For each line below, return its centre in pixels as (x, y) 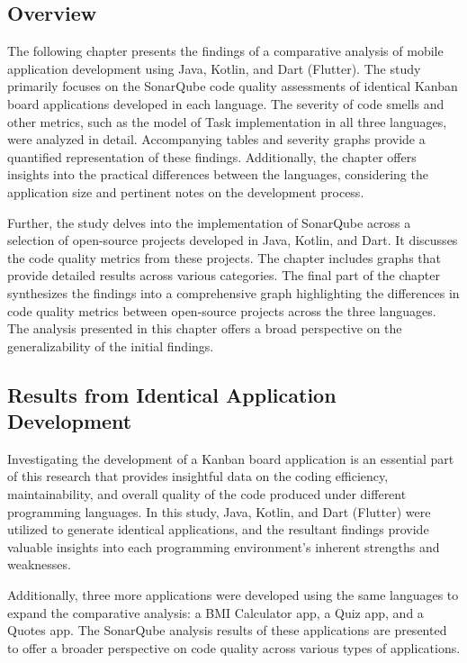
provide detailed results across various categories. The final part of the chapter (224, 275)
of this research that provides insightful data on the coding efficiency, (198, 476)
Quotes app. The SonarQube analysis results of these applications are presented (227, 630)
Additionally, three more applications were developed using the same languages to (233, 595)
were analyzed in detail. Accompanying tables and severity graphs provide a (216, 139)
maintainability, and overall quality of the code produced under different (207, 494)
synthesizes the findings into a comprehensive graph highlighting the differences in (233, 292)
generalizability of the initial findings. (111, 345)
